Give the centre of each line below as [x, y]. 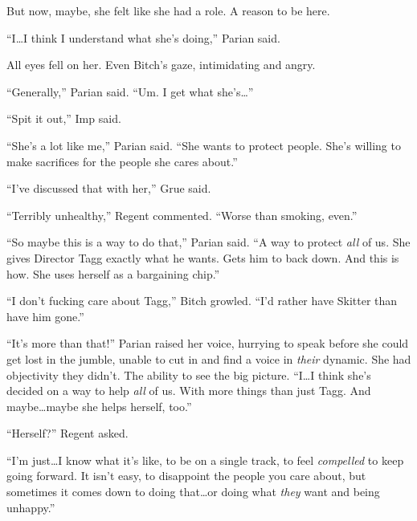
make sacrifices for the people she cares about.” [122, 161]
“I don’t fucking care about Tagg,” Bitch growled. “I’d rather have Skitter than [202, 301]
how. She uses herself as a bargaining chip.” [113, 273]
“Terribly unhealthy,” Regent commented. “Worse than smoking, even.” [182, 215]
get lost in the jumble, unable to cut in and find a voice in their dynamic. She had [209, 358]
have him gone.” [45, 316]
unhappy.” [31, 507]
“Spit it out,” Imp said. [64, 118]
